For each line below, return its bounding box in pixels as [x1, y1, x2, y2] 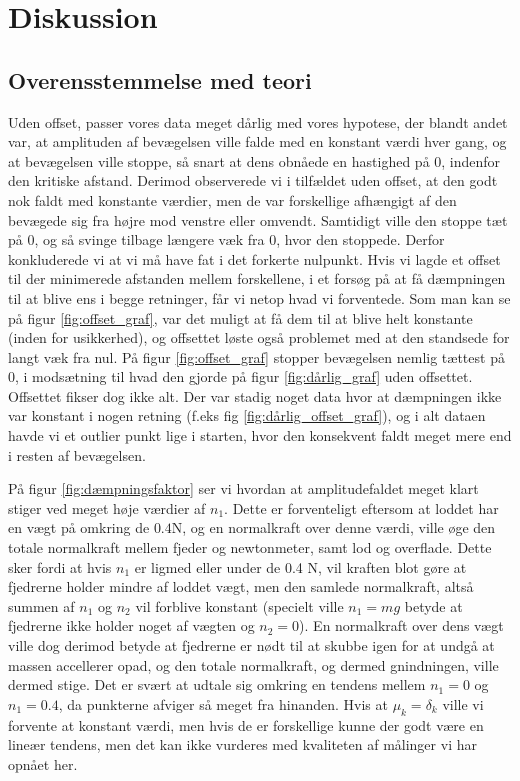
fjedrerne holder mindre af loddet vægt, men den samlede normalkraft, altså [8, 576, 474, 597]
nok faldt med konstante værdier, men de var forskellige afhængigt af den [8, 189, 457, 210]
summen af [8, 595, 75, 616]
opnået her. [8, 753, 78, 774]
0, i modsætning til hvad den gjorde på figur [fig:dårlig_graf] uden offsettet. [8, 366, 473, 387]
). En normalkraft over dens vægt [299, 615, 504, 636]
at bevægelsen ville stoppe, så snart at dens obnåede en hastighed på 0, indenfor [8, 150, 501, 171]
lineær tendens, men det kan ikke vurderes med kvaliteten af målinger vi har [8, 734, 477, 755]
